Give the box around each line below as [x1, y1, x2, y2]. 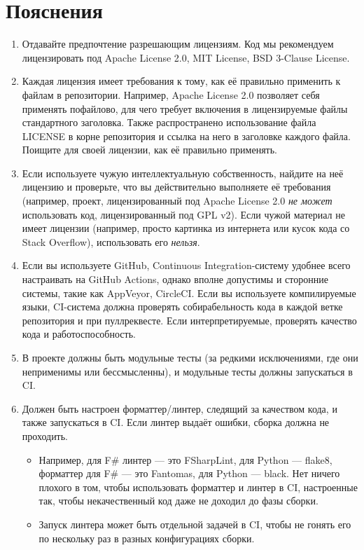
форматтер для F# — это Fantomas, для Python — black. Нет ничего [38, 466, 340, 481]
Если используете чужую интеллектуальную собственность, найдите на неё [22, 165, 344, 180]
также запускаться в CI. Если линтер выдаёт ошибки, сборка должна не [22, 415, 330, 429]
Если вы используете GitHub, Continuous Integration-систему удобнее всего [22, 258, 351, 273]
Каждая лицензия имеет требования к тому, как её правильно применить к [22, 74, 341, 88]
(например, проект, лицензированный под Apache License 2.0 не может [22, 193, 332, 208]
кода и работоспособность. [22, 326, 136, 341]
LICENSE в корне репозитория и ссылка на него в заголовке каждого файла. [22, 128, 351, 143]
